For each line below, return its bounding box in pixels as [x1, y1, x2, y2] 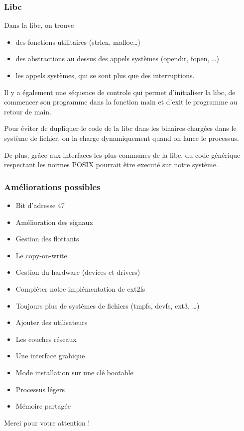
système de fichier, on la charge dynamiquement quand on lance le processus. [4, 132, 239, 143]
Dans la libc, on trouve [4, 20, 74, 30]
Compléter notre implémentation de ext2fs [15, 283, 145, 294]
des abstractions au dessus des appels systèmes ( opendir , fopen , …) [15, 53, 219, 64]
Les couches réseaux [15, 333, 77, 344]
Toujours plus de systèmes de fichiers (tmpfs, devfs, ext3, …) [15, 300, 200, 311]
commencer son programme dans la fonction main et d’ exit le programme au [4, 97, 238, 107]
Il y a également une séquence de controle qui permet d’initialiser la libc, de [4, 87, 236, 97]
